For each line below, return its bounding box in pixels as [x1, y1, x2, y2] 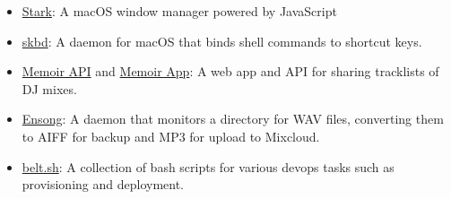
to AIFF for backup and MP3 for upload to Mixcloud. [22, 126, 320, 145]
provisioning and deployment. [22, 175, 185, 194]
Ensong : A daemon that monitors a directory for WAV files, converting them [22, 109, 444, 128]
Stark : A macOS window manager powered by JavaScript [22, 2, 337, 20]
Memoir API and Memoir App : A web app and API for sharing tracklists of [22, 62, 439, 81]
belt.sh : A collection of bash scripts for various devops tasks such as [22, 157, 395, 176]
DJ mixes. [22, 79, 77, 98]
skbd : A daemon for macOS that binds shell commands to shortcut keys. [22, 31, 422, 50]
